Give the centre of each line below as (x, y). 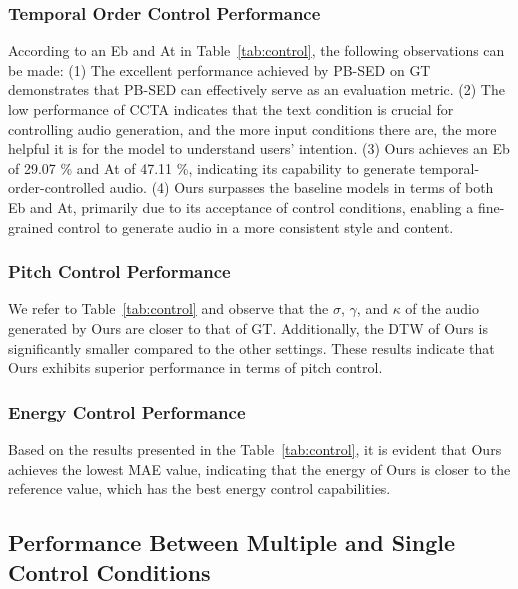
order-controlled (56, 187)
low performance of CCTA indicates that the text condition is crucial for (231, 109)
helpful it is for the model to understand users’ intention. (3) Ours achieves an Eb (259, 148)
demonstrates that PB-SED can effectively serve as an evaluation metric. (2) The (256, 89)
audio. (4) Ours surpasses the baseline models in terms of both (301, 187)
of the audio (442, 308)
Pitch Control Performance (119, 271)
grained (31, 226)
